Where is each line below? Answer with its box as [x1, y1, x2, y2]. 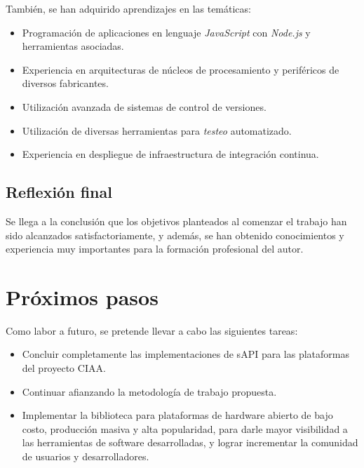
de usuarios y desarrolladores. [22, 449, 149, 464]
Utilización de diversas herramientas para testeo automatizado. [22, 123, 292, 138]
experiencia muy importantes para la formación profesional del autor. [6, 241, 304, 256]
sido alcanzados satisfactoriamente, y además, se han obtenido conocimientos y [6, 227, 344, 242]
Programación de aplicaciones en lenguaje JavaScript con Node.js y [22, 25, 311, 39]
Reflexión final [6, 181, 112, 203]
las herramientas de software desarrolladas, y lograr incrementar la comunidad [22, 435, 358, 450]
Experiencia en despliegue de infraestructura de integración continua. [22, 147, 319, 161]
